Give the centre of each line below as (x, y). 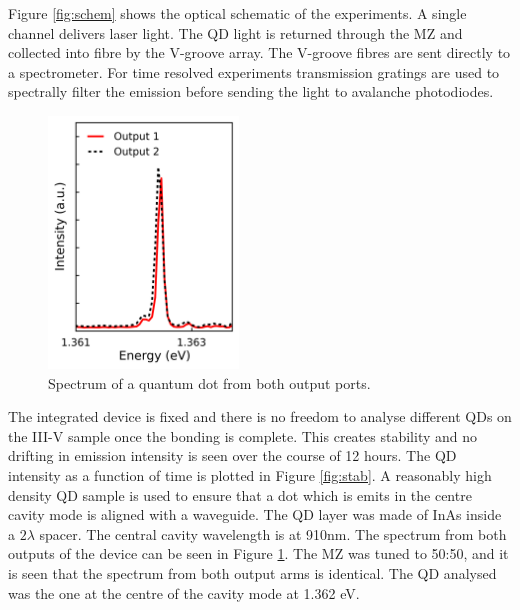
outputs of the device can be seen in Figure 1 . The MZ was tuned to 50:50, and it (258, 553)
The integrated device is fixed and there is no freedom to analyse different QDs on (260, 416)
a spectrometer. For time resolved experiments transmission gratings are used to (254, 71)
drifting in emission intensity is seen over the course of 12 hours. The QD (232, 455)
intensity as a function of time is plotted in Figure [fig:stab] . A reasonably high (250, 475)
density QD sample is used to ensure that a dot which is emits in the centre (240, 494)
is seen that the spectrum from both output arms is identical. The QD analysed (252, 572)
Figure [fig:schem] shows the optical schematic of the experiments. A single (237, 13)
